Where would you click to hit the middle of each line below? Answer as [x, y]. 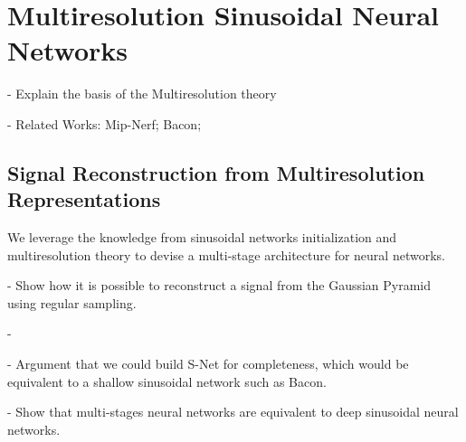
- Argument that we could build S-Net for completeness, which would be [208, 364]
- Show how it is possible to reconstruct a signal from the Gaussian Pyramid [219, 285]
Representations [84, 199]
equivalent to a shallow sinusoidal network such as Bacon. [167, 381]
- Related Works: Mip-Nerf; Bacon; [105, 123]
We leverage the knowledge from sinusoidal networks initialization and [202, 237]
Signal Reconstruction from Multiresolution [216, 172]
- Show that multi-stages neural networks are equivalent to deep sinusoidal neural [233, 412]
